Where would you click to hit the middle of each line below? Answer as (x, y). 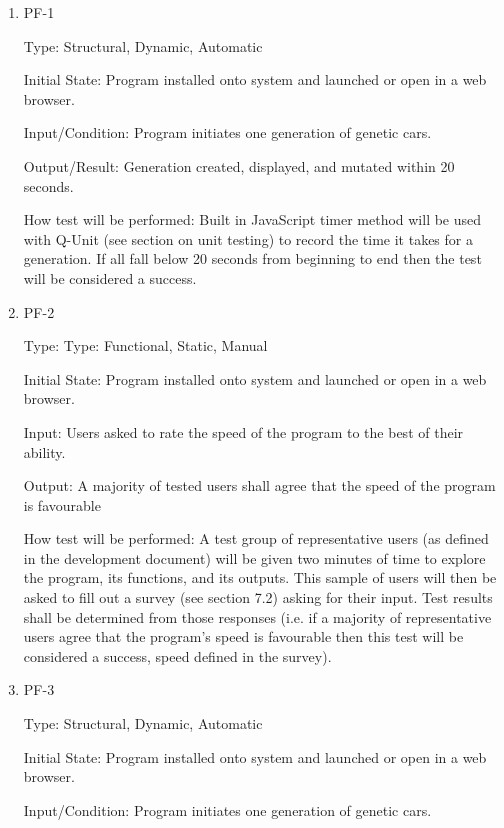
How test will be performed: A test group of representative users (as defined (256, 538)
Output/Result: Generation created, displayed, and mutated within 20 (239, 165)
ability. (44, 451)
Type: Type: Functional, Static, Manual (145, 345)
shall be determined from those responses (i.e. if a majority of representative (257, 616)
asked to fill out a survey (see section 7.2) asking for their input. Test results (258, 597)
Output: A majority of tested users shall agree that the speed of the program (259, 485)
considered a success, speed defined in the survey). (177, 655)
